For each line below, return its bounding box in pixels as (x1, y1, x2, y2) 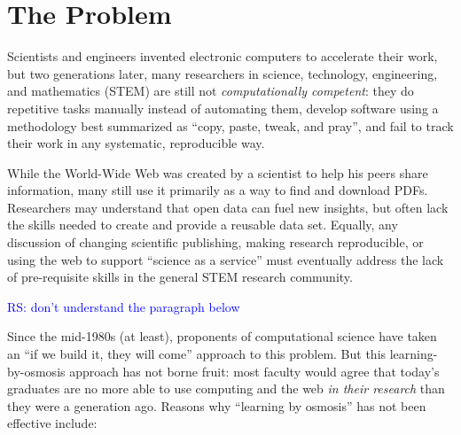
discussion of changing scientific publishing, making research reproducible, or (7, 233, 424, 252)
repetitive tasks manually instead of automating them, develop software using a (7, 98, 439, 117)
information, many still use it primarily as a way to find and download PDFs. (7, 181, 428, 199)
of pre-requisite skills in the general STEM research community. (7, 268, 353, 286)
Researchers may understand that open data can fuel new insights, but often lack (7, 198, 449, 216)
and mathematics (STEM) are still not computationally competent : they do (7, 82, 414, 100)
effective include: (7, 414, 98, 432)
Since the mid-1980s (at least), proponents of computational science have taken (7, 327, 437, 346)
